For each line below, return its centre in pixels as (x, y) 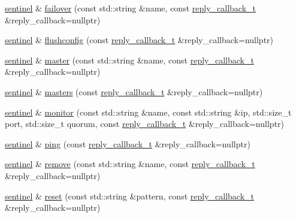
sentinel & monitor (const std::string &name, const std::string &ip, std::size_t (148, 112)
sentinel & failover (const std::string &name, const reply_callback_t (130, 8)
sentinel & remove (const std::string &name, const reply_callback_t (130, 164)
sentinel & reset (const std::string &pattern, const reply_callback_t (129, 196)
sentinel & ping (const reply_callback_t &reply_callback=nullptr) (128, 143)
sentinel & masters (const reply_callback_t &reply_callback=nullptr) (134, 91)
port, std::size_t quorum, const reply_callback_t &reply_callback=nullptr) (144, 124)
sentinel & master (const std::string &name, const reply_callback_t (129, 60)
